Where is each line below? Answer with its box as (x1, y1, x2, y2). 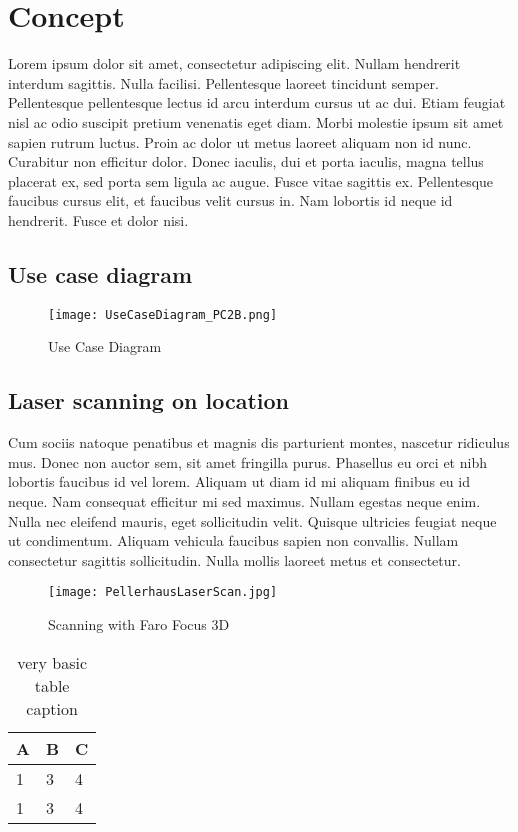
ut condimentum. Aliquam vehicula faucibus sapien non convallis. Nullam (8, 530, 459, 551)
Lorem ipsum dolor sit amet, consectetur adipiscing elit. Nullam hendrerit (8, 53, 461, 74)
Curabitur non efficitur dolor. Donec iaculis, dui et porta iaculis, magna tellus (8, 151, 484, 172)
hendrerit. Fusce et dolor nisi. (8, 209, 189, 230)
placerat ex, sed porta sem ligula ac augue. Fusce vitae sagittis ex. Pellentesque (8, 170, 494, 191)
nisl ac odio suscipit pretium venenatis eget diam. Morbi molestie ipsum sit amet (8, 111, 504, 132)
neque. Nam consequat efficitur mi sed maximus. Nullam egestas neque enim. (8, 490, 481, 511)
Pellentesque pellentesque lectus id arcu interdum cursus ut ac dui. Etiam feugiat (8, 92, 506, 113)
